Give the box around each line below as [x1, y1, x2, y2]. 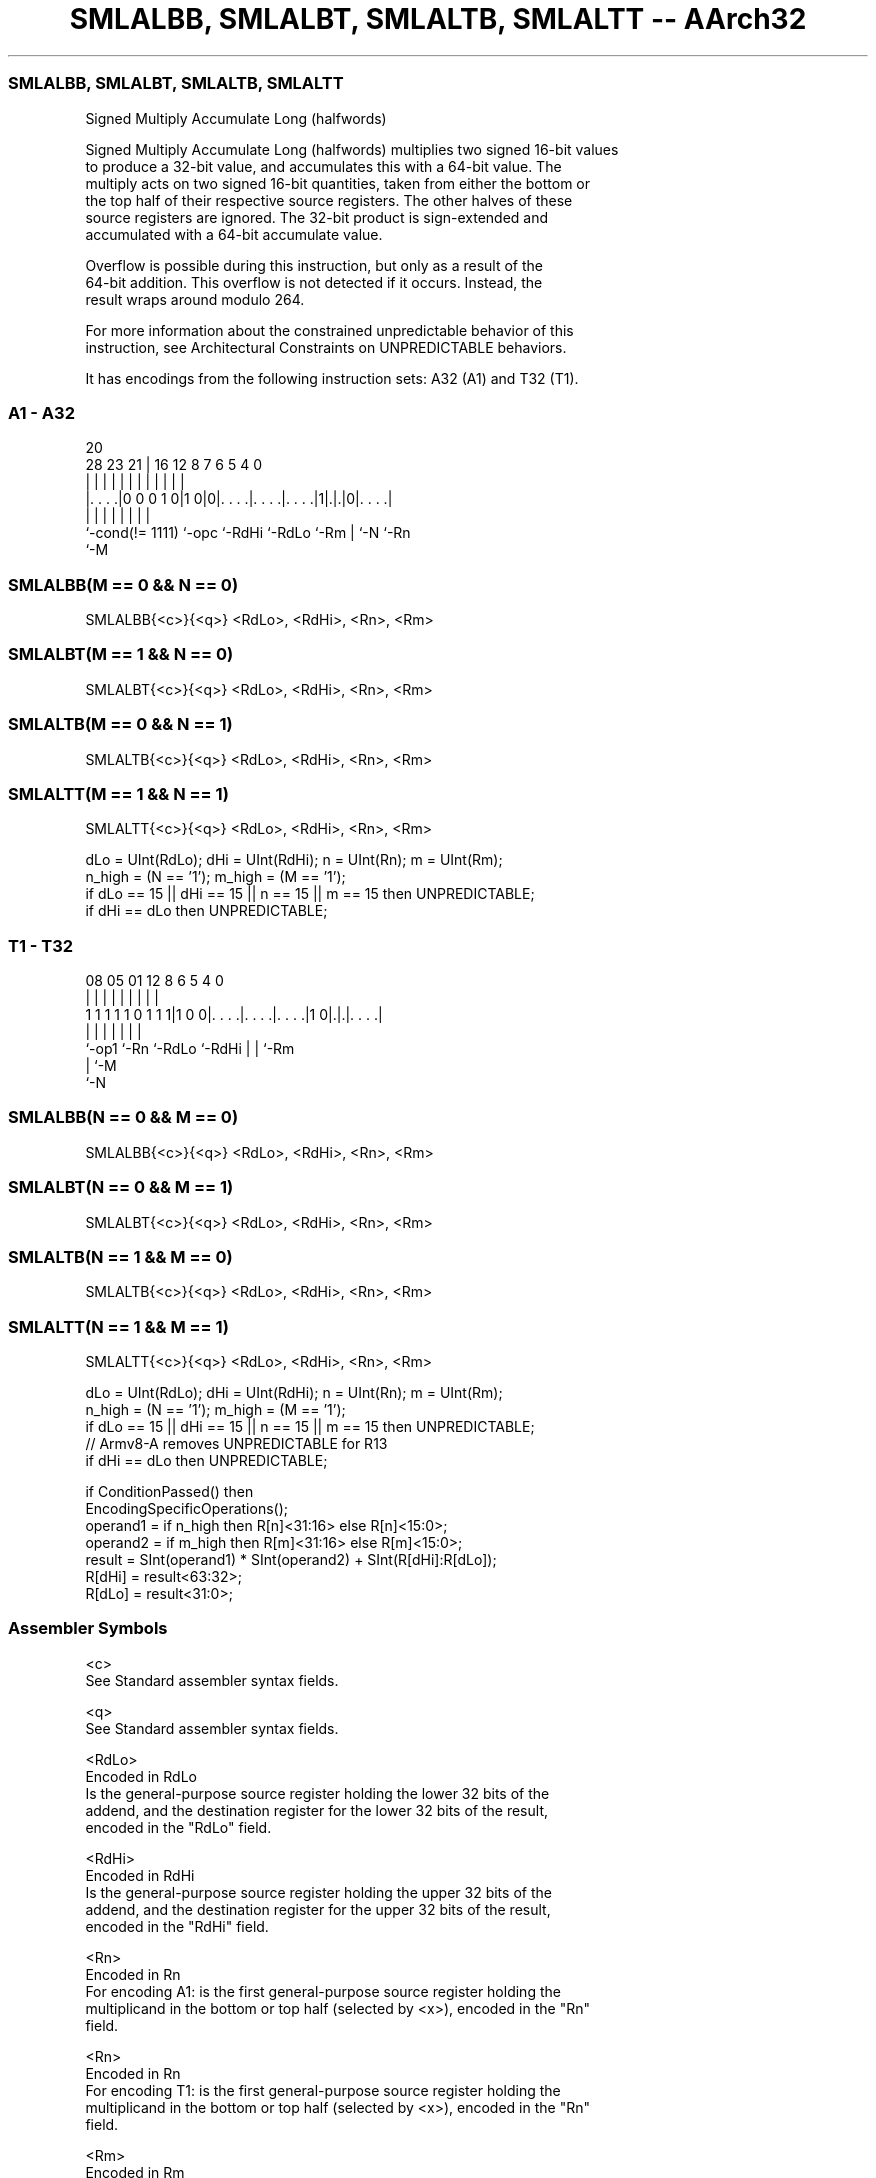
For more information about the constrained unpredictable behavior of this [85, 321, 574, 339]
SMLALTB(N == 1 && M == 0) [8, 1246, 233, 1267]
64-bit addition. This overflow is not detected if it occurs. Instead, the [85, 273, 543, 291]
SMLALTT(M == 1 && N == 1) [8, 783, 229, 804]
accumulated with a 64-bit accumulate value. [85, 225, 383, 243]
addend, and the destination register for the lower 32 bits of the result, [85, 1801, 548, 1819]
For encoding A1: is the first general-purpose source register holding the [85, 1982, 561, 2000]
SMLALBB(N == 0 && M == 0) [8, 1107, 239, 1128]
